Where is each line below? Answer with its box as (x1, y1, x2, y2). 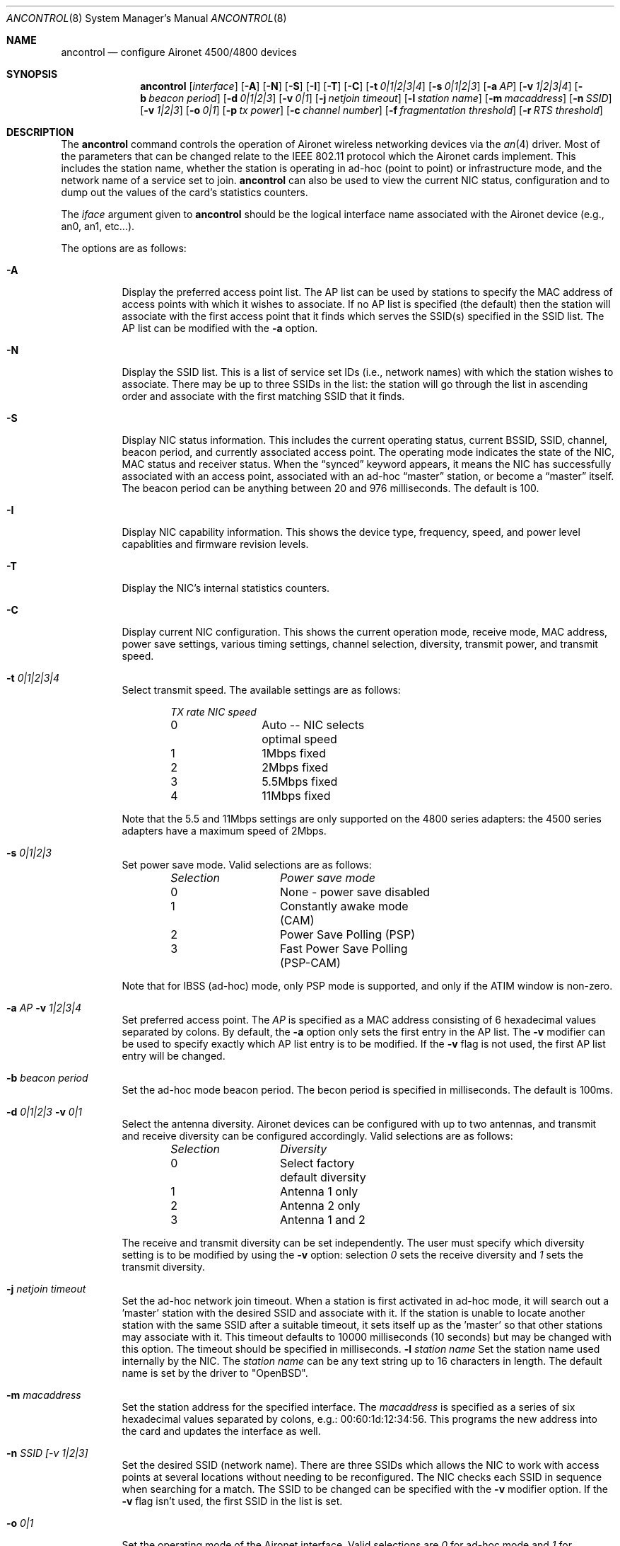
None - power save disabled (279, 885, 431, 899)
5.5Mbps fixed (262, 774, 338, 789)
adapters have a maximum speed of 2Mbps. (122, 825, 327, 837)
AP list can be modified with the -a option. (122, 322, 318, 334)
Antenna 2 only (279, 1198, 361, 1213)
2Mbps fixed (262, 760, 329, 774)
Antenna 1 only (279, 1184, 358, 1198)
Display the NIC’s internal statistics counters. (122, 582, 330, 594)
